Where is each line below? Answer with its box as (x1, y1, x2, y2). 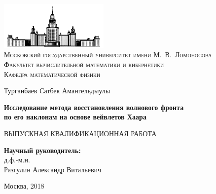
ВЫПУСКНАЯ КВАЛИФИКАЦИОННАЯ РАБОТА (4, 128, 157, 138)
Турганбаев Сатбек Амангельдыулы (4, 85, 110, 96)
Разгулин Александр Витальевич (4, 164, 102, 174)
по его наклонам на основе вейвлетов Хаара (4, 112, 146, 122)
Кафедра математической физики (4, 69, 100, 79)
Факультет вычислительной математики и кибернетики (4, 59, 164, 69)
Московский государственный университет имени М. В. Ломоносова (4, 49, 212, 60)
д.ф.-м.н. (4, 155, 30, 165)
